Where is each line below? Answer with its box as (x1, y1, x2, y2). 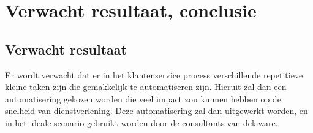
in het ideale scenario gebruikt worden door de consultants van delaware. (5, 116, 278, 129)
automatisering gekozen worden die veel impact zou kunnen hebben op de (5, 92, 281, 105)
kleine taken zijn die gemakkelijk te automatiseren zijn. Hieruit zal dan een (5, 80, 287, 93)
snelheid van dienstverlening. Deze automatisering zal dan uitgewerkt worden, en (5, 104, 308, 117)
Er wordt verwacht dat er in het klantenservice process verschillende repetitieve (5, 68, 303, 81)
